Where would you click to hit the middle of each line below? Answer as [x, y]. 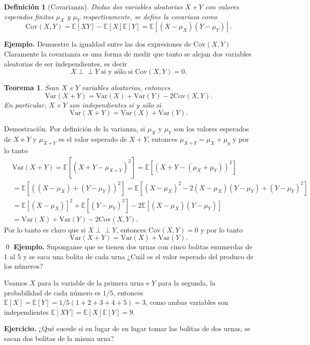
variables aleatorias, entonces [126, 87]
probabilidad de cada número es [52, 292]
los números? [24, 266]
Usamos [16, 283]
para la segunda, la [186, 283]
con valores [222, 6]
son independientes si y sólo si [115, 104]
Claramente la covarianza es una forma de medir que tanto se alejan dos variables [128, 53]
